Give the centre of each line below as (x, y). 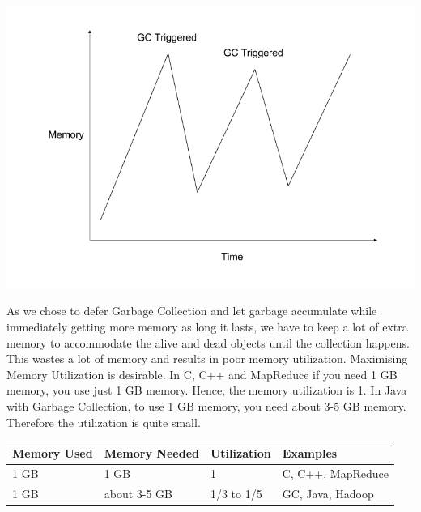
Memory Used (53, 452)
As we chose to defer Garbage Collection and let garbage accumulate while (192, 311)
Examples (310, 452)
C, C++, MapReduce (335, 474)
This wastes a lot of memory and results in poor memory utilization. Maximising (207, 358)
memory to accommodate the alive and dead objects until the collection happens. (208, 342)
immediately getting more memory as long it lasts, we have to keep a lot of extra (207, 326)
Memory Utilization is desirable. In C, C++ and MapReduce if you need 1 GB (202, 374)
